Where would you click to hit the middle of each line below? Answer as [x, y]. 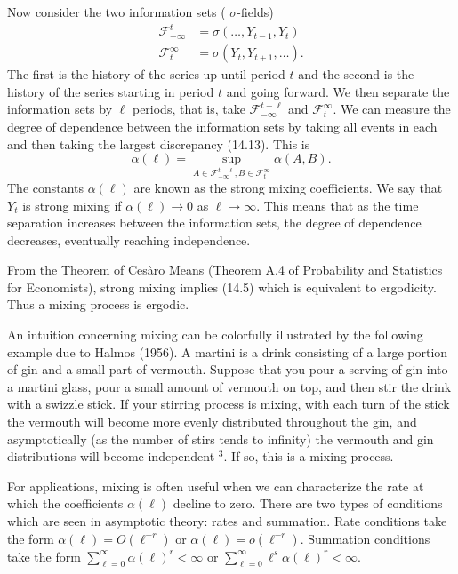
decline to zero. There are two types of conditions [308, 503]
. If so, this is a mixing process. [309, 456]
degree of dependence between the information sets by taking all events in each [222, 126]
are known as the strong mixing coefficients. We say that [288, 187]
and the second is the [356, 74]
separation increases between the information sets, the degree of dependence [214, 223]
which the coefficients [65, 503]
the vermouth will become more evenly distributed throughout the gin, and [212, 422]
